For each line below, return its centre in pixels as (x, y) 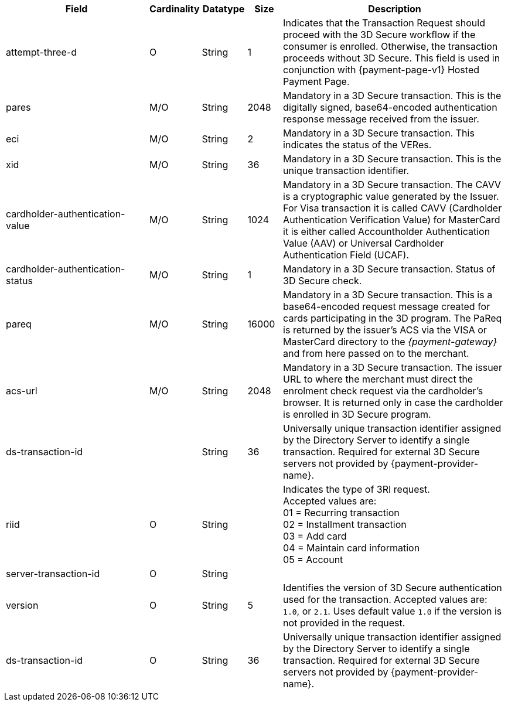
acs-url (22, 391)
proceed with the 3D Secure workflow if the (379, 35)
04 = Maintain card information (352, 548)
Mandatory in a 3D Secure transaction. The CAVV (392, 185)
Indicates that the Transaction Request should (384, 23)
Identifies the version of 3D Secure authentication (393, 588)
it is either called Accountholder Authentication (387, 231)
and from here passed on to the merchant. (376, 353)
